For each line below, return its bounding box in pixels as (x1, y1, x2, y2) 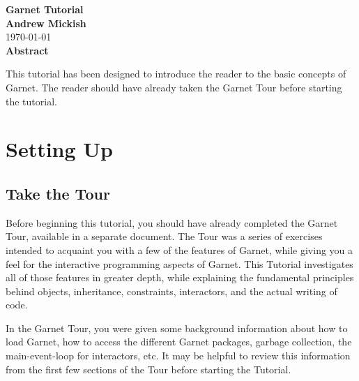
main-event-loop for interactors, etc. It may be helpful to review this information (6, 348, 351, 363)
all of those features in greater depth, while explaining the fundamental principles (6, 270, 354, 285)
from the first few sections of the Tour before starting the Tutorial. (6, 361, 291, 376)
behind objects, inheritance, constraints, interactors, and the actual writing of (6, 283, 337, 298)
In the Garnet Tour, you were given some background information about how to (6, 320, 348, 335)
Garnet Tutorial (6, 2, 84, 16)
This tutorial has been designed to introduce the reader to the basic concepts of (6, 66, 346, 81)
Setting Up (6, 135, 114, 163)
